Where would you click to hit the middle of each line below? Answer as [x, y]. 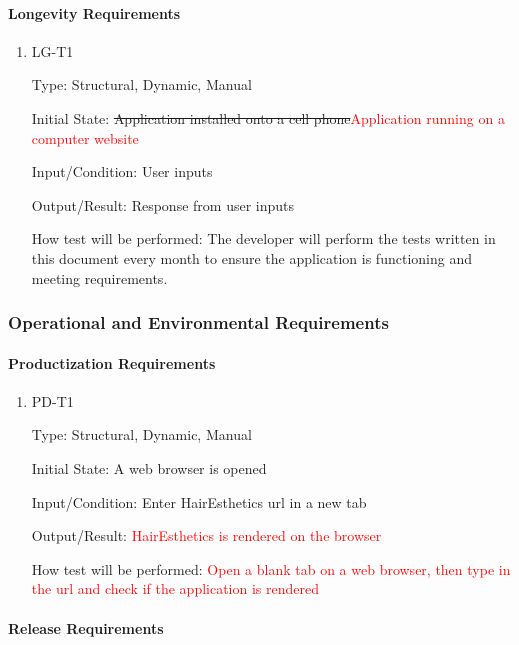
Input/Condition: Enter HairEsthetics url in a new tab [199, 501]
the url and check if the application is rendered [175, 588]
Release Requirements [86, 627]
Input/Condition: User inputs [122, 171]
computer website [85, 137]
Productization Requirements [112, 362]
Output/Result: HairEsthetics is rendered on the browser [206, 535]
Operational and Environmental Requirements [198, 322]
